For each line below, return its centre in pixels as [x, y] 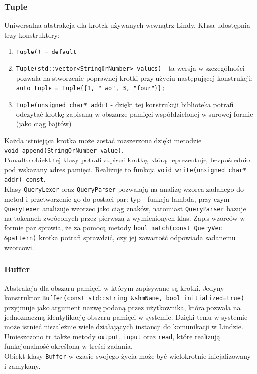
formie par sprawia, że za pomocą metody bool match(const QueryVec [113, 228]
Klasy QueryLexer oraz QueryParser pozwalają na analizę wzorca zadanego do [124, 188]
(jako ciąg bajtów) [44, 124]
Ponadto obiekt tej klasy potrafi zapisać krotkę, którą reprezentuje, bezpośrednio [127, 160]
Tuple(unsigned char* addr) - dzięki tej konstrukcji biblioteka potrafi [125, 104]
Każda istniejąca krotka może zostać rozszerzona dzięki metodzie [103, 140]
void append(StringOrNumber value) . [64, 150]
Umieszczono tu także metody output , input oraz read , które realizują [112, 336]
